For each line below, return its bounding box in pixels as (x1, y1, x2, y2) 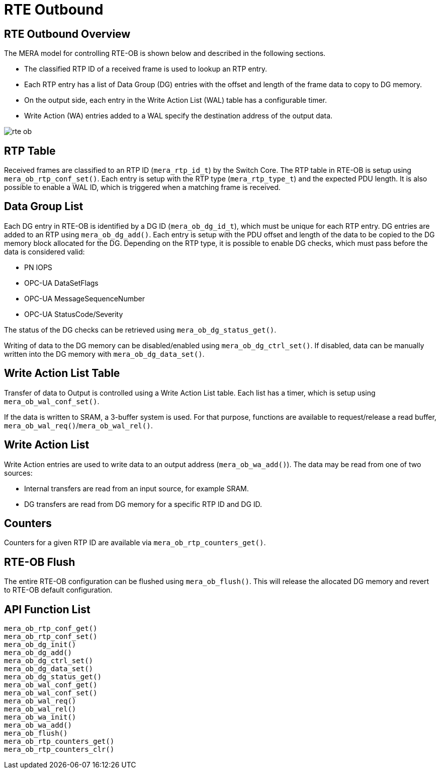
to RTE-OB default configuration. (4, 586, 113, 595)
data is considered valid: (4, 247, 85, 256)
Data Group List (4, 200, 83, 213)
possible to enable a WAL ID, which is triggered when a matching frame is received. (4, 183, 281, 192)
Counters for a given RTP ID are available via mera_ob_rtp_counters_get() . (4, 538, 266, 547)
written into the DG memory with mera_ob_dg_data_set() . (4, 349, 205, 358)
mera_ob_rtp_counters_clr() (4, 745, 115, 754)
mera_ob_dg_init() (4, 640, 76, 649)
